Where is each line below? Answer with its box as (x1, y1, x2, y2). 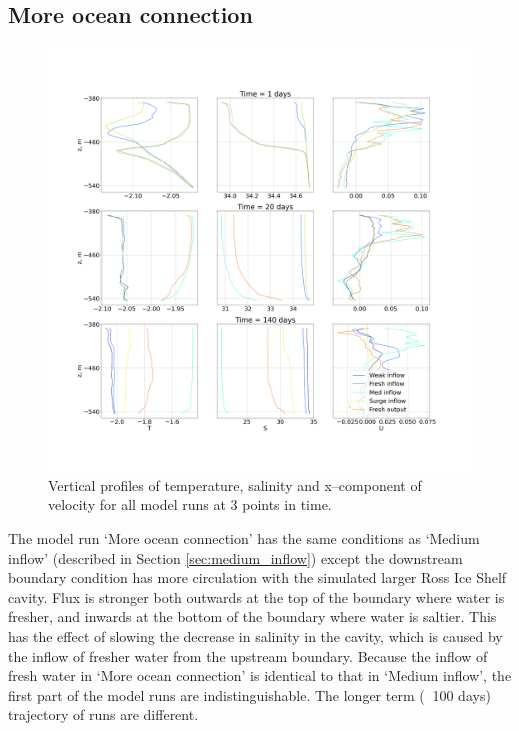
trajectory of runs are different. (8, 704, 199, 725)
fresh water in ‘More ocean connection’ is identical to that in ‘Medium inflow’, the (8, 665, 512, 686)
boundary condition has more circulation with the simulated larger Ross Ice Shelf (8, 567, 507, 588)
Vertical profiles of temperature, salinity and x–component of (48, 474, 422, 495)
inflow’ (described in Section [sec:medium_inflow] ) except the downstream (8, 547, 463, 568)
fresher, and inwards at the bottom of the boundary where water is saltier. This (8, 606, 497, 627)
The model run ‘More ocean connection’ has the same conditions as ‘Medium (8, 527, 480, 548)
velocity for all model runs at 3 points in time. (48, 494, 332, 515)
